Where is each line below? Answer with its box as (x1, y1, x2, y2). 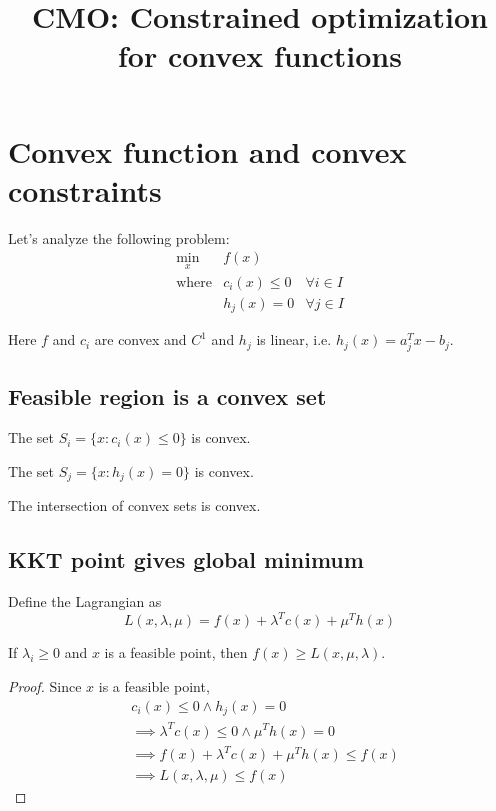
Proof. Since (8, 675, 82, 696)
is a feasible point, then (104, 642, 248, 663)
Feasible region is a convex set (8, 380, 327, 411)
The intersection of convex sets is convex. (8, 495, 261, 516)
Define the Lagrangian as (8, 591, 162, 612)
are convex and (94, 329, 187, 350)
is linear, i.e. (256, 329, 332, 350)
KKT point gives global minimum (8, 544, 364, 575)
